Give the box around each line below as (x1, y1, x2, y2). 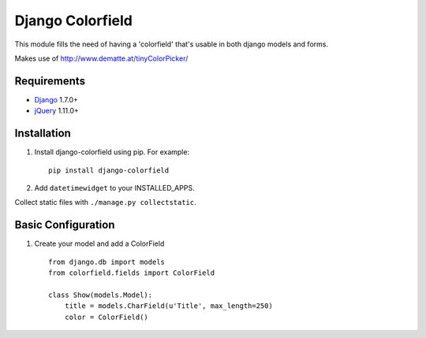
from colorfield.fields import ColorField (48, 269, 215, 277)
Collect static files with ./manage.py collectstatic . (14, 198, 196, 207)
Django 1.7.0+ (34, 95, 79, 104)
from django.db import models (48, 257, 166, 266)
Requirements (14, 74, 86, 87)
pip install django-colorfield (48, 165, 170, 175)
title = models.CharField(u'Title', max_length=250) (64, 302, 274, 310)
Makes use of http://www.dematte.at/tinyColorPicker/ (14, 54, 189, 63)
